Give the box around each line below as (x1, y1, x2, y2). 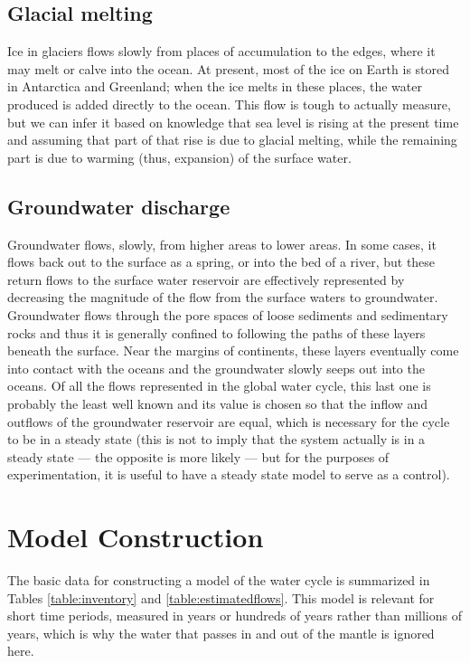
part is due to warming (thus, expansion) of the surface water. (7, 147, 352, 166)
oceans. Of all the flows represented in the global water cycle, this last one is (7, 376, 431, 395)
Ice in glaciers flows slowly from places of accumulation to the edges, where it (7, 42, 436, 61)
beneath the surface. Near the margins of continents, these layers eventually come (7, 341, 459, 360)
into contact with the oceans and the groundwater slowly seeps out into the (7, 358, 425, 377)
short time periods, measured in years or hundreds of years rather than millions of (7, 606, 462, 625)
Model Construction (7, 518, 264, 555)
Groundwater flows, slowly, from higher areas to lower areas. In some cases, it (7, 234, 437, 253)
